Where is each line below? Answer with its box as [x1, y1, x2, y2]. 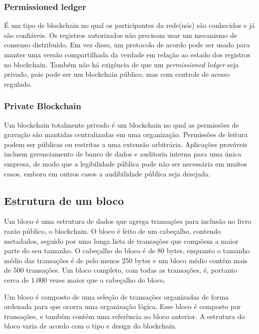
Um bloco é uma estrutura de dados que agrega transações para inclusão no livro [4, 216, 252, 226]
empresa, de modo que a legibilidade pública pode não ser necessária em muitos [4, 158, 247, 168]
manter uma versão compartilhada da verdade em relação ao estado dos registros [4, 49, 251, 59]
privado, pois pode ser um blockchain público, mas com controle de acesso [4, 69, 230, 79]
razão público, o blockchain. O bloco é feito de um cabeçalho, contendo [4, 225, 221, 236]
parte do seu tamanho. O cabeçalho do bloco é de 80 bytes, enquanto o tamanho [4, 245, 250, 256]
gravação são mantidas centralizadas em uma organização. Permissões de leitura [4, 129, 248, 140]
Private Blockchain [4, 100, 81, 112]
